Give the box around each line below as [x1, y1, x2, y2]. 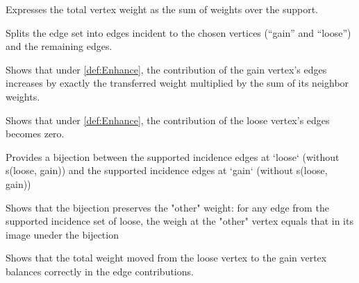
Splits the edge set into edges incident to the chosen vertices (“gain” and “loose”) [6, 25, 351, 40]
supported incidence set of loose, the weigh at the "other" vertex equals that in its [6, 214, 353, 228]
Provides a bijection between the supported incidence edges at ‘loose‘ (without [6, 149, 340, 164]
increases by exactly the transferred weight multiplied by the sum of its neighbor [6, 76, 349, 90]
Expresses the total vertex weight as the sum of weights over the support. [6, 2, 319, 16]
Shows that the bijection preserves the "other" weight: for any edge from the [6, 200, 329, 214]
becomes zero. [6, 126, 65, 141]
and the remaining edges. [6, 39, 112, 53]
